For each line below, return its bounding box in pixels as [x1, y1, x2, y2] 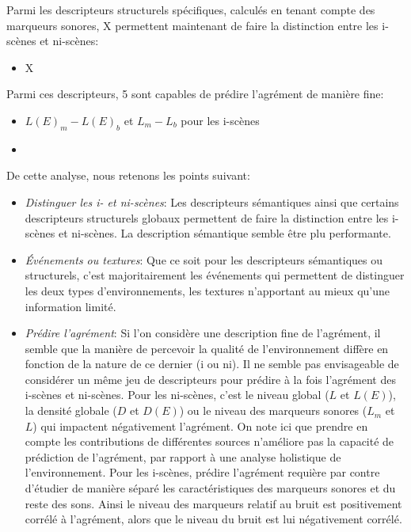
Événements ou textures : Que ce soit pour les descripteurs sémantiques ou [25, 251, 383, 268]
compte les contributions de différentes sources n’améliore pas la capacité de [25, 433, 394, 450]
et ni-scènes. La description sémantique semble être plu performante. [58, 225, 391, 241]
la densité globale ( [25, 402, 117, 419]
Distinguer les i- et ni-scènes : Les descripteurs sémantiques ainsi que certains [25, 193, 399, 210]
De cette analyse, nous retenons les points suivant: [6, 167, 250, 184]
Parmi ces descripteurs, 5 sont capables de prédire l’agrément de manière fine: [6, 85, 384, 102]
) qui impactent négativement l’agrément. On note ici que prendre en [32, 417, 368, 434]
